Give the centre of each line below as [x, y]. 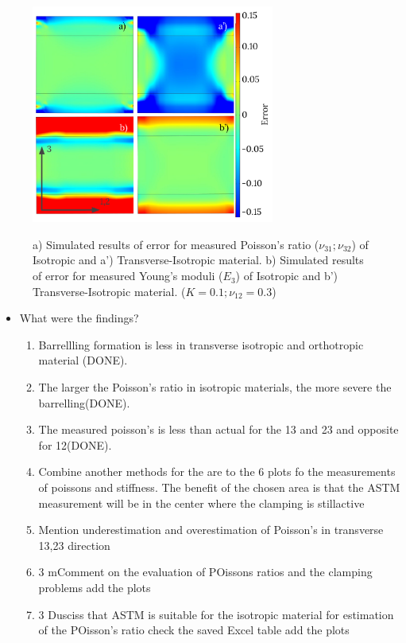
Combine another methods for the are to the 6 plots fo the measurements [217, 472]
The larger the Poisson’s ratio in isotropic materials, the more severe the [215, 387]
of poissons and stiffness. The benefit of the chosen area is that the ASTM [219, 487]
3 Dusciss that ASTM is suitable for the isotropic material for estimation [216, 614]
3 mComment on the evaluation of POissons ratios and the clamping [205, 572]
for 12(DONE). [75, 444]
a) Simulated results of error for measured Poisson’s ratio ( [176, 244]
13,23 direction [74, 545]
